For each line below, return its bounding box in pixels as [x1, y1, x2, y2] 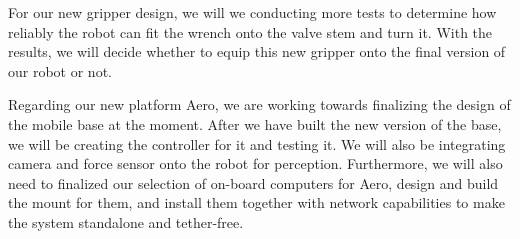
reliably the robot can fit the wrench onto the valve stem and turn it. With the [8, 21, 493, 42]
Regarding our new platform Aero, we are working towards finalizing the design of [8, 94, 511, 115]
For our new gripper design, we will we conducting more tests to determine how [8, 2, 497, 22]
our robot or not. [8, 60, 112, 81]
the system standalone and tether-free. [8, 211, 244, 232]
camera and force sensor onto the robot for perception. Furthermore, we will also [8, 153, 503, 174]
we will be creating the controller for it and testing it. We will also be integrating [8, 133, 506, 154]
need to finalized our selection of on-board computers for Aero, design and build [8, 172, 499, 193]
